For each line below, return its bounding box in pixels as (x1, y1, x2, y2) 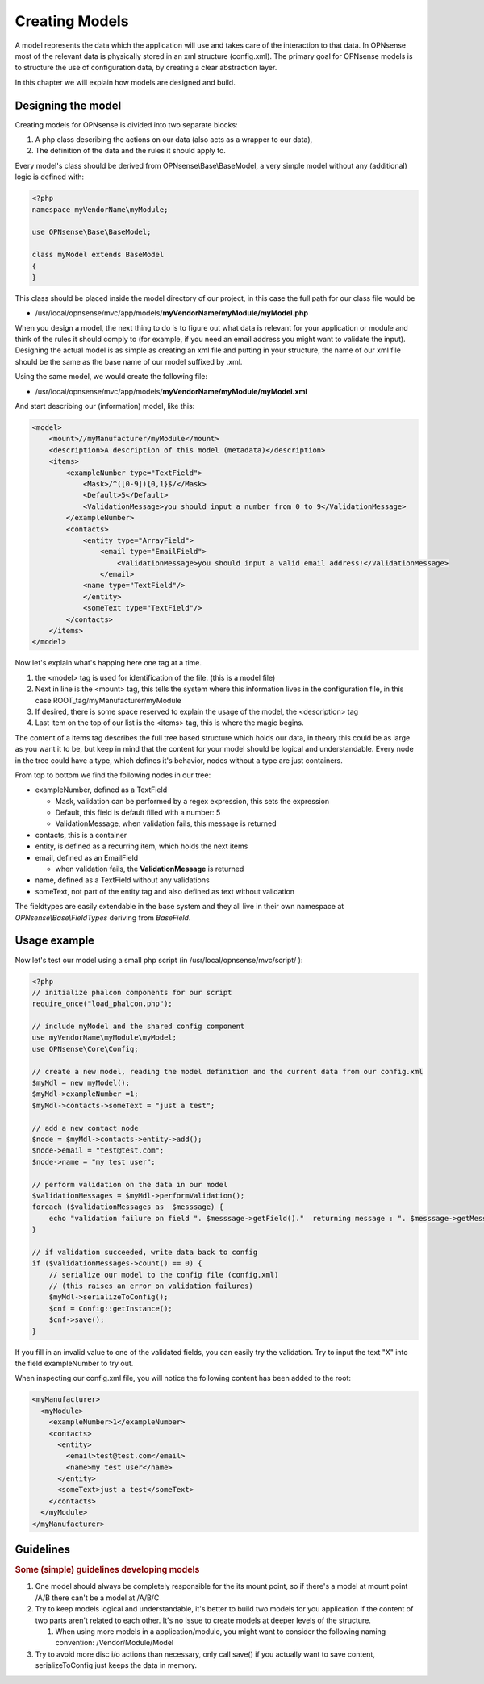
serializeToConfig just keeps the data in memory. (35, 1661, 198, 1670)
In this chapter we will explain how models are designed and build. (15, 77, 236, 87)
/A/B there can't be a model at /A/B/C (35, 1593, 160, 1603)
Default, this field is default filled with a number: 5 (55, 807, 221, 818)
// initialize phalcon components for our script (31, 988, 232, 997)
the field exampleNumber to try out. (15, 1358, 134, 1368)
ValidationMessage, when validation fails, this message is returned (55, 819, 277, 828)
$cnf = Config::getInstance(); (48, 1303, 173, 1313)
